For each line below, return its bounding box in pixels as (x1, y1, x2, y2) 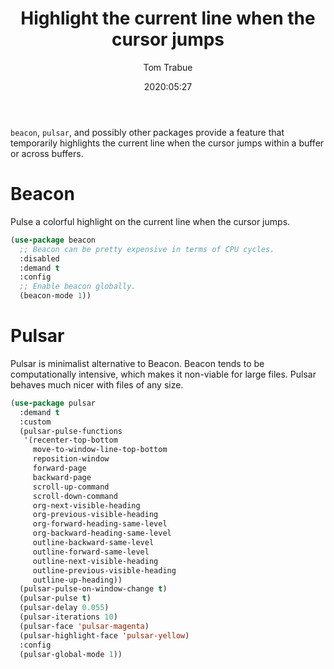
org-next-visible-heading (32, 500, 141, 511)
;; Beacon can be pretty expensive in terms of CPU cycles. (19, 244, 275, 254)
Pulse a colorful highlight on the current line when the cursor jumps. (10, 215, 291, 227)
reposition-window (32, 454, 110, 464)
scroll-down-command (32, 491, 118, 501)
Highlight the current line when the (20, 7, 316, 30)
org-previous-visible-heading (32, 510, 159, 520)
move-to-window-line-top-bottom (32, 445, 168, 455)
